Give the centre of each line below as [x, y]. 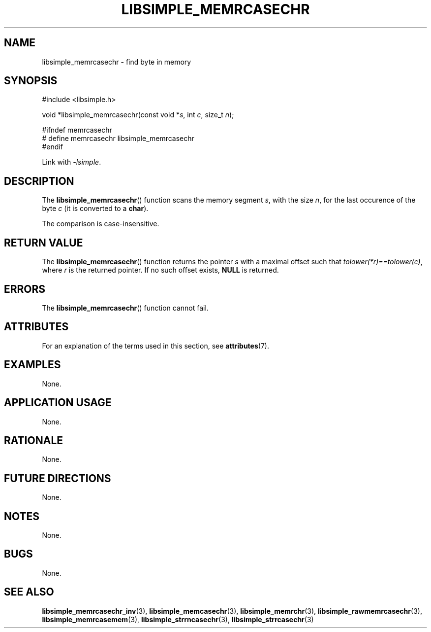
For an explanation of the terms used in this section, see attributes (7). [155, 346]
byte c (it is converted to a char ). [95, 209]
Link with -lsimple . [72, 162]
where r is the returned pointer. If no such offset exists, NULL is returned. [160, 270]
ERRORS [25, 289]
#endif [52, 147]
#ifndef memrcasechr [77, 130]
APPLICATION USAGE [58, 403]
